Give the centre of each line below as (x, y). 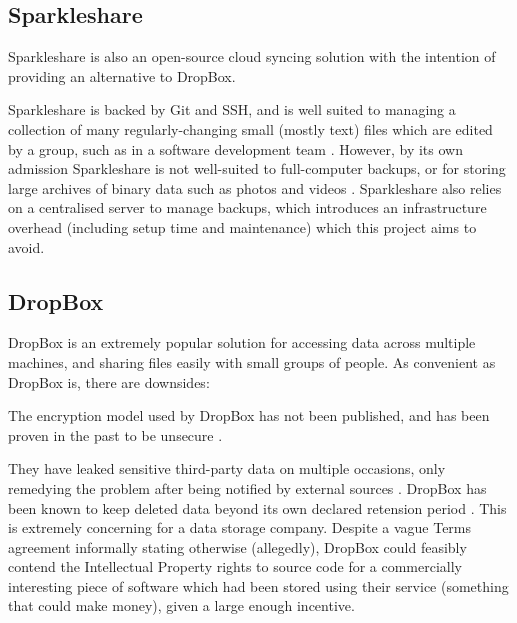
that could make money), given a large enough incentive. (181, 605)
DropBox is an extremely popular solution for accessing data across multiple (242, 342)
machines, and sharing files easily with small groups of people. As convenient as (252, 361)
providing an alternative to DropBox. (122, 75)
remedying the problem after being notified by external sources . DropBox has (247, 487)
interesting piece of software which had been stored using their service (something (258, 585)
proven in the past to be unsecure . (115, 434)
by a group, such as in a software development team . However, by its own (235, 148)
